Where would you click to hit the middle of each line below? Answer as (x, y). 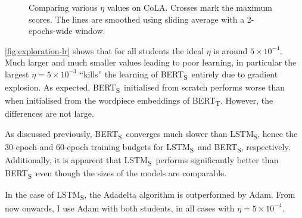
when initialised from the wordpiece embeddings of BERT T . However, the (139, 101)
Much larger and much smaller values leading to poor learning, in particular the (151, 62)
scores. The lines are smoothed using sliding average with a (137, 19)
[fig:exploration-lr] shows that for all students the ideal (105, 50)
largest (17, 74)
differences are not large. (49, 113)
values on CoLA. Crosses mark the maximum (190, 7)
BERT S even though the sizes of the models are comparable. (116, 174)
